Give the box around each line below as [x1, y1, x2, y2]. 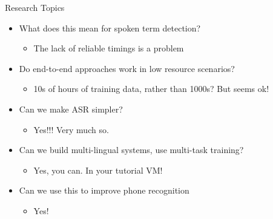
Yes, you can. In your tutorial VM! [33, 163, 163, 176]
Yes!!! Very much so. [33, 123, 109, 136]
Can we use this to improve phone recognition [19, 184, 189, 197]
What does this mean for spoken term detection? [19, 21, 201, 34]
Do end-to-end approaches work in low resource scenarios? [19, 62, 235, 74]
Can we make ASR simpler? [19, 102, 123, 115]
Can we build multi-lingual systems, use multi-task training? [19, 143, 244, 156]
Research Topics [5, 1, 65, 13]
